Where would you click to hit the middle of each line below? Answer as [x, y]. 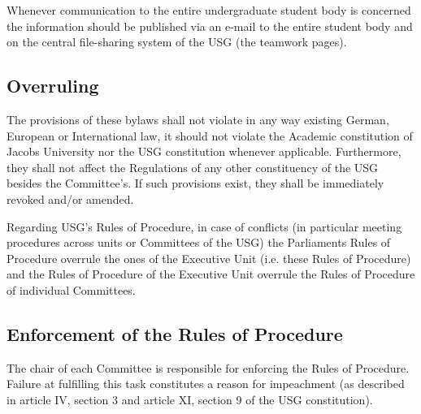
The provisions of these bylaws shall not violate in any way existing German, [198, 119]
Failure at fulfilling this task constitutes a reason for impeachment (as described [206, 384]
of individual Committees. [71, 289]
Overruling [53, 86]
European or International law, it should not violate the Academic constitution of [210, 135]
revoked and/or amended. [70, 198]
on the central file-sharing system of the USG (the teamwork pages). [177, 42]
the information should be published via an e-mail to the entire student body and [210, 26]
